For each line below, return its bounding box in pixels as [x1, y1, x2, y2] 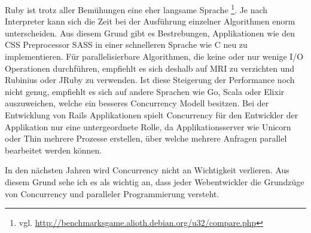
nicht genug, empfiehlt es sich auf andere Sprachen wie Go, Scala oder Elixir [5, 85, 285, 97]
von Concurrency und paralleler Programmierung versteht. [5, 187, 219, 200]
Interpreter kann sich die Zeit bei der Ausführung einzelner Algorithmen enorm [5, 15, 295, 27]
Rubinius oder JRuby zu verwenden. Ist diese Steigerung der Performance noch [5, 73, 295, 86]
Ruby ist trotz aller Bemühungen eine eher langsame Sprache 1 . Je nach [5, 2, 268, 16]
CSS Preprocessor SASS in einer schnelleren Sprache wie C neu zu [5, 38, 248, 51]
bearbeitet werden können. [5, 143, 102, 156]
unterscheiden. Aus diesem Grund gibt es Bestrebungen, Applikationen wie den [5, 26, 295, 39]
